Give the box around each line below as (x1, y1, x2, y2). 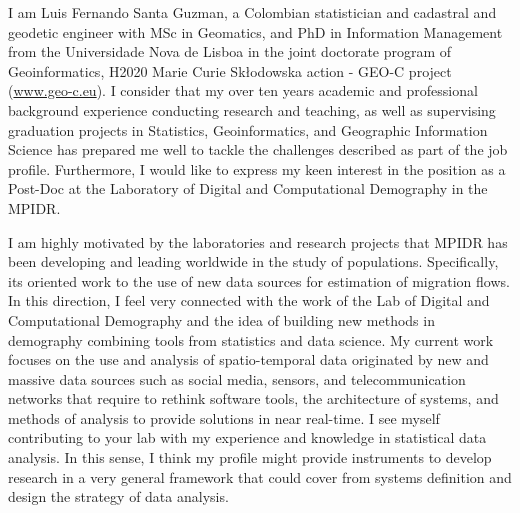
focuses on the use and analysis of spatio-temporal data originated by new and (8, 349, 489, 370)
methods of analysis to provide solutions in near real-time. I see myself (8, 407, 440, 428)
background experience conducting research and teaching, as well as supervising (8, 99, 496, 120)
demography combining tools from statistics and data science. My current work (8, 329, 494, 350)
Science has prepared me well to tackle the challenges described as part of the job (8, 139, 508, 160)
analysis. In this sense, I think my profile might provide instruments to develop (8, 447, 492, 468)
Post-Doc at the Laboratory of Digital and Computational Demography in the (8, 178, 488, 199)
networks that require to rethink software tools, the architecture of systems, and (8, 388, 499, 409)
